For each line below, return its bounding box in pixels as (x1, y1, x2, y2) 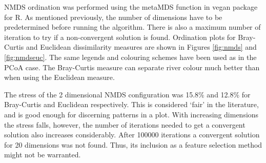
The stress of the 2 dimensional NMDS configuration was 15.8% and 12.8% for (4, 89, 251, 99)
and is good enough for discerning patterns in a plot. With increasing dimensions (4, 109, 259, 119)
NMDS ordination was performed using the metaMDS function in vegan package (4, 2, 258, 12)
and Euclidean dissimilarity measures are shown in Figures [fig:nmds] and (26, 42, 257, 52)
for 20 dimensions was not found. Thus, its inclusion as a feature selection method (4, 139, 262, 150)
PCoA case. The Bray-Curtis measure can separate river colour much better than (4, 62, 260, 72)
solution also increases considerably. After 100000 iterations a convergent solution (4, 129, 260, 140)
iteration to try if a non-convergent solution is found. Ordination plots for (4, 31, 236, 42)
